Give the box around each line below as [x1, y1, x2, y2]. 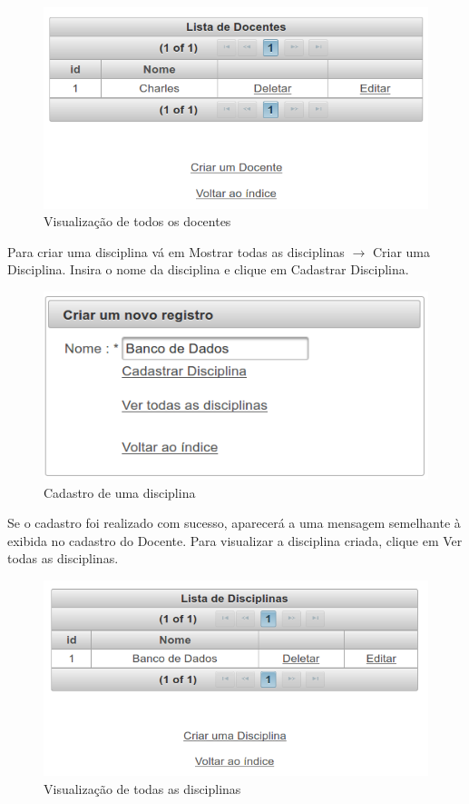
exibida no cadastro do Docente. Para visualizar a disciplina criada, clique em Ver [7, 531, 463, 550]
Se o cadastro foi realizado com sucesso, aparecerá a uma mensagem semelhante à [7, 513, 461, 532]
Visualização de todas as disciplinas [44, 779, 241, 798]
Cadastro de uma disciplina [44, 482, 196, 501]
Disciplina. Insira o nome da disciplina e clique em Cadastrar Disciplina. [7, 260, 409, 279]
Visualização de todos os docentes [44, 212, 231, 231]
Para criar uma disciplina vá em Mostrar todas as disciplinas [7, 242, 345, 261]
